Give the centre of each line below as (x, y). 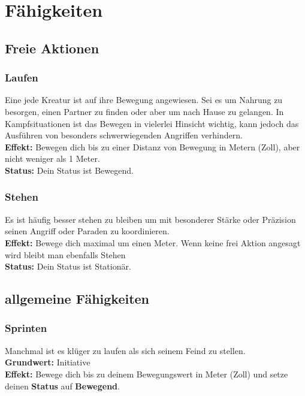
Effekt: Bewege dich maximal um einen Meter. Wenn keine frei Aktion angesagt (153, 242)
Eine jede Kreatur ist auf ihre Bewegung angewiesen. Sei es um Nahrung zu (144, 100)
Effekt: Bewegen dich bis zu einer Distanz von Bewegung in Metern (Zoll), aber (152, 146)
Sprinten (26, 328)
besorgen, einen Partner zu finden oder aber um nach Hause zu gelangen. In (144, 111)
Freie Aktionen (52, 48)
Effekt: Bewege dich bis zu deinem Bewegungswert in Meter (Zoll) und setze (147, 374)
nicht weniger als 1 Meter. (52, 158)
